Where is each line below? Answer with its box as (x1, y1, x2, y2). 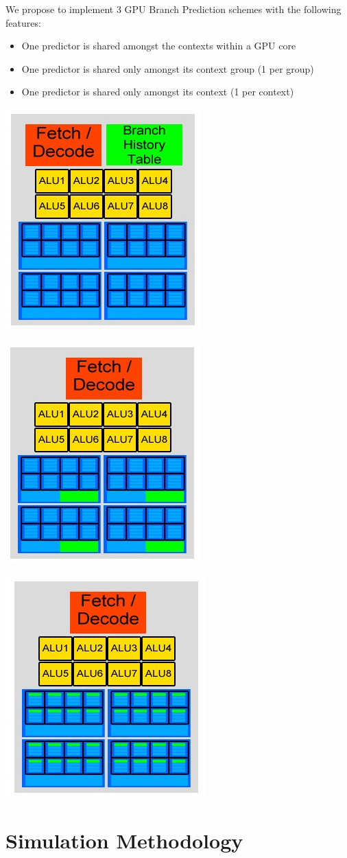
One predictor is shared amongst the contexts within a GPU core (21, 38, 296, 53)
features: (5, 15, 41, 30)
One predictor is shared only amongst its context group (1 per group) (21, 61, 314, 76)
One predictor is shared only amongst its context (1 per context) (21, 84, 294, 99)
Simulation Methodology (5, 826, 243, 854)
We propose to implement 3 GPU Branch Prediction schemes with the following (5, 2, 342, 16)
